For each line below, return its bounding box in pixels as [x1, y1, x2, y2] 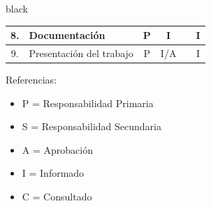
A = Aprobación [22, 142, 93, 157]
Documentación [29, 28, 105, 42]
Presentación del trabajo [29, 45, 133, 60]
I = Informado [22, 166, 85, 180]
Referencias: [6, 72, 57, 87]
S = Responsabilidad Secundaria [22, 119, 161, 134]
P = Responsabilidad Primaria [22, 95, 154, 110]
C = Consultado [22, 189, 92, 203]
